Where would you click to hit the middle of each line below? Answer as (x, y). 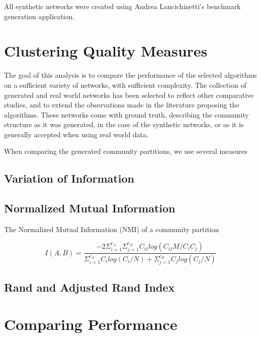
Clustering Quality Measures (106, 51)
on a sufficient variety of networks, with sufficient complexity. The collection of (125, 85)
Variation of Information (69, 178)
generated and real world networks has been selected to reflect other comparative (129, 95)
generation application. (39, 16)
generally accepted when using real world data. (76, 134)
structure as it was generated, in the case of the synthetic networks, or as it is (124, 124)
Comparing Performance (91, 324)
